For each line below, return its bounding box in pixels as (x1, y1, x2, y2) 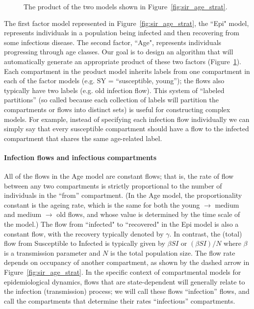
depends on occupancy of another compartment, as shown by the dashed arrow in (4, 257, 250, 267)
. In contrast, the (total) (169, 228, 242, 238)
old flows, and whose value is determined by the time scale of (56, 209, 240, 219)
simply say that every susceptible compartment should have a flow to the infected (4, 123, 249, 134)
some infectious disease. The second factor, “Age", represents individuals (4, 37, 222, 47)
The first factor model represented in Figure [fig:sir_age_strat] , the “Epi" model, (4, 18, 249, 28)
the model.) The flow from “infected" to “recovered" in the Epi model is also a (4, 219, 239, 229)
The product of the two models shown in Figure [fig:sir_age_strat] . (24, 1, 228, 11)
